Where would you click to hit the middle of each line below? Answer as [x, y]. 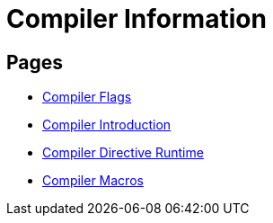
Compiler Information [136, 19]
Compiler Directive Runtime [123, 153]
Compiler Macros [93, 181]
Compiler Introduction [107, 125]
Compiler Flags [87, 97]
